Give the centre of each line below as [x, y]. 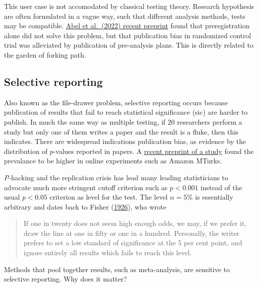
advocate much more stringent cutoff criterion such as [86, 187]
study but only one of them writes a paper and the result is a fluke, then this [121, 131]
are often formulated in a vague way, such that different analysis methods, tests [125, 16]
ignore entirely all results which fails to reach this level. [108, 252]
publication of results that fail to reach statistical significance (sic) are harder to [126, 112]
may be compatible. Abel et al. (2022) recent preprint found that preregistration [127, 26]
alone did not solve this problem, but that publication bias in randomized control [128, 35]
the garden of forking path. [45, 54]
